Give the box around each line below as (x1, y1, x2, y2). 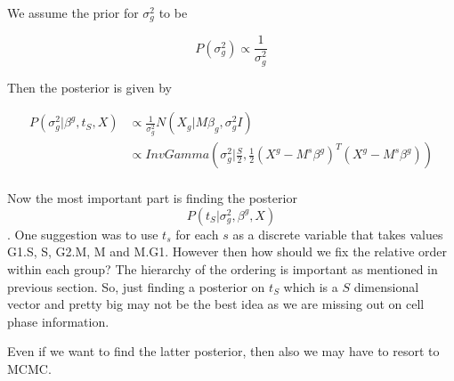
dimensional (353, 277, 419, 296)
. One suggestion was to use (7, 224, 158, 243)
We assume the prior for (7, 4, 139, 21)
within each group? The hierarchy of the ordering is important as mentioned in (7, 259, 438, 278)
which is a (283, 277, 338, 296)
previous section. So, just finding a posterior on (7, 277, 265, 296)
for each (175, 224, 219, 243)
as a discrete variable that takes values (232, 224, 443, 243)
